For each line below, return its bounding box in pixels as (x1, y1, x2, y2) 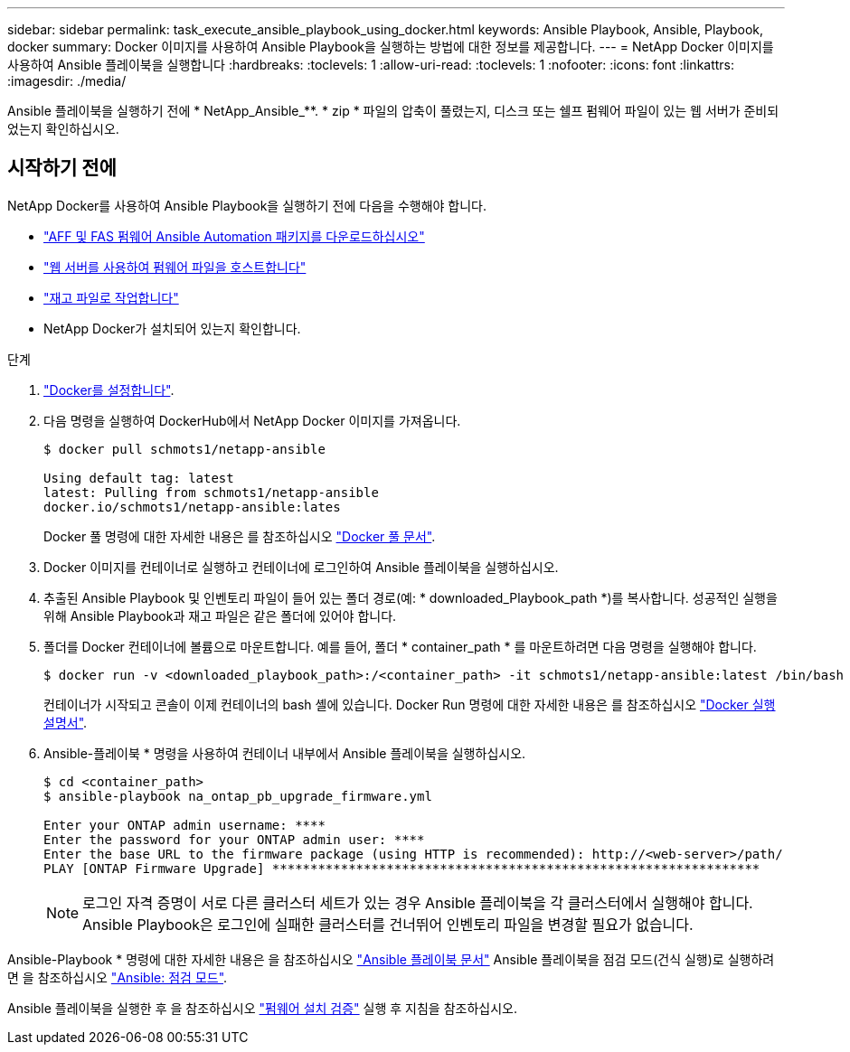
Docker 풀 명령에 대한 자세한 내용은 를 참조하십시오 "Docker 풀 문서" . (43, 528, 436, 544)
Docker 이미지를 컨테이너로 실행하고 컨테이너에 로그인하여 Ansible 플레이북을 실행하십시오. (43, 559, 559, 575)
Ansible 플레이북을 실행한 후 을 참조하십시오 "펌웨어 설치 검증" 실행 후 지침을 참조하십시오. (7, 1000, 517, 1016)
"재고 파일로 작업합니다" (43, 289, 179, 305)
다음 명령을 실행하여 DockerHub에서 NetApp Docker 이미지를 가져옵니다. (43, 412, 461, 428)
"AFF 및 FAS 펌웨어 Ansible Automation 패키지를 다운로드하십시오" (43, 228, 425, 244)
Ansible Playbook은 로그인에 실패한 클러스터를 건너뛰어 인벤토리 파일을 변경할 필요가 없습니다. (82, 915, 694, 934)
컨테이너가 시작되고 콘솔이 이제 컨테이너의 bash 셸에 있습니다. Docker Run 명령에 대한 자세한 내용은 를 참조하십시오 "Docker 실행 (43, 696, 776, 712)
